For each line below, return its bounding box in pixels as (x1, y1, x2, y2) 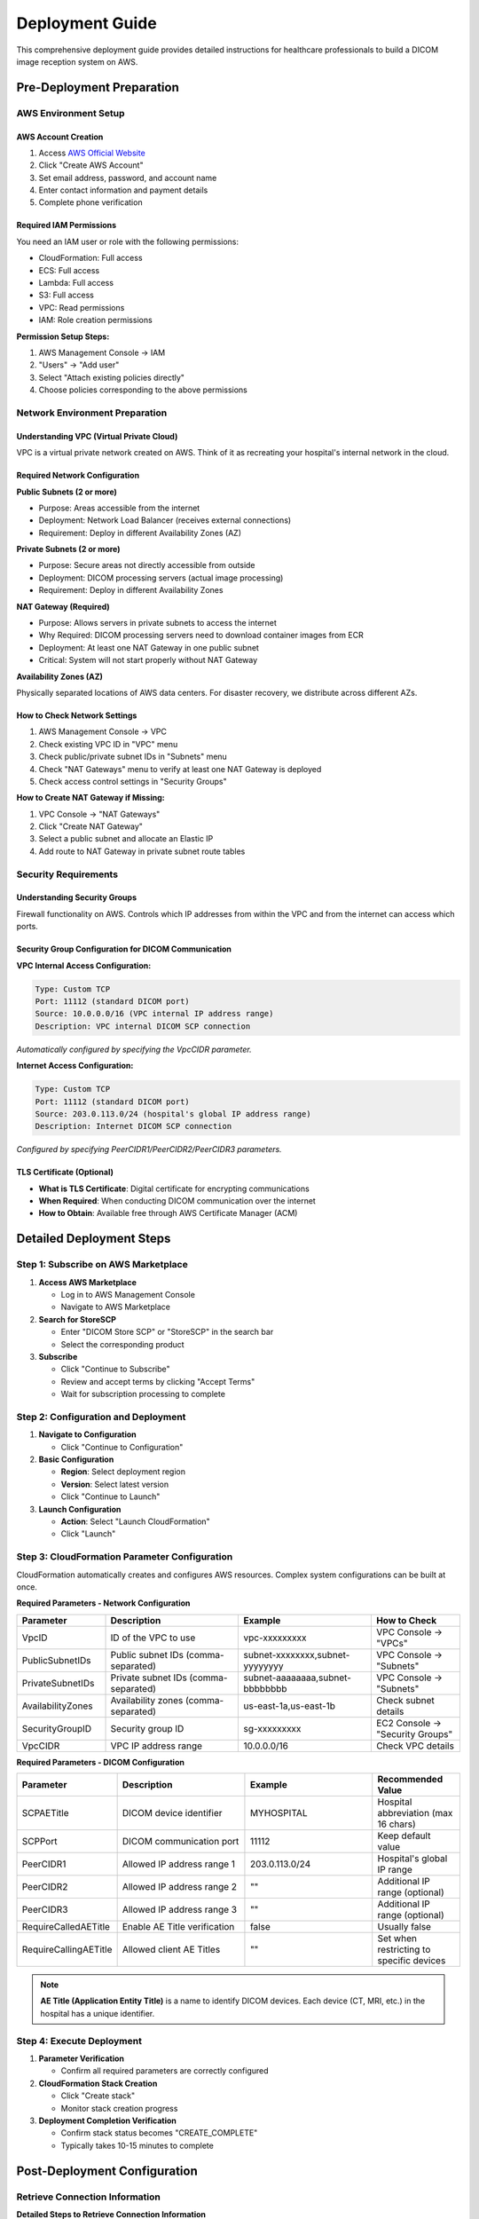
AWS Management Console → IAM (38, 347, 166, 358)
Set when (377, 1932, 417, 1945)
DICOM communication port (122, 1836, 239, 1848)
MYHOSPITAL (249, 1807, 308, 1820)
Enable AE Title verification (122, 1921, 235, 1933)
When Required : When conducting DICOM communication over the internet (38, 1196, 317, 1206)
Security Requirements (16, 868, 119, 880)
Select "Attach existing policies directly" (38, 372, 185, 383)
